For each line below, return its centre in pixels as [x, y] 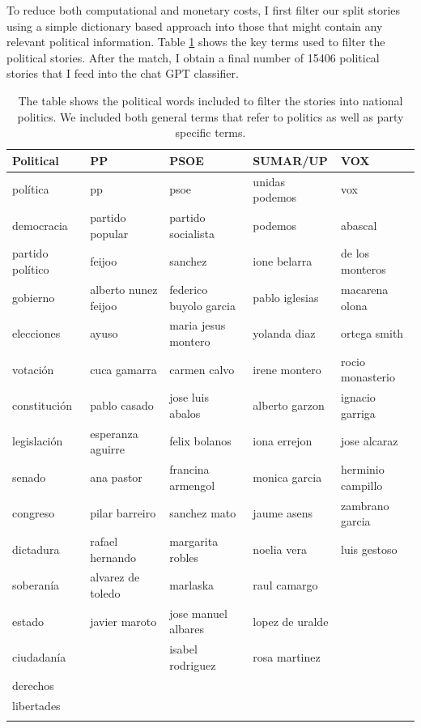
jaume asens [283, 513]
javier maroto [123, 621]
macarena [365, 289]
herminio [363, 469]
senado [29, 477]
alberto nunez [124, 289]
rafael [104, 541]
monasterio [368, 377]
